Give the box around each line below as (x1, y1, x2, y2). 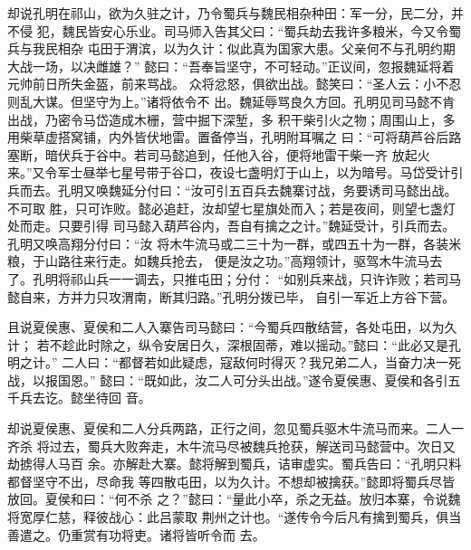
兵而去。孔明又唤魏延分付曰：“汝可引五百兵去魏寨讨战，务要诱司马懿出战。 (7, 180, 457, 199)
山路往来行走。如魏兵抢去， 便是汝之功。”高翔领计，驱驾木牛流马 (44, 251, 430, 270)
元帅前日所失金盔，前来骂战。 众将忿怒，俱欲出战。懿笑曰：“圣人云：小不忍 (7, 74, 462, 93)
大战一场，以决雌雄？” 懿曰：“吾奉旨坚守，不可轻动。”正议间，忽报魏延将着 (7, 56, 455, 75)
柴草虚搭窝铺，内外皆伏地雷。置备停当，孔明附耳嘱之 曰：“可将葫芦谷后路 (19, 128, 462, 147)
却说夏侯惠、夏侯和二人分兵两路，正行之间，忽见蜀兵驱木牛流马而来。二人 (7, 419, 451, 438)
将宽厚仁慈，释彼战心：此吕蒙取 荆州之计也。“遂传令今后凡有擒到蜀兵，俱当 (7, 507, 462, 526)
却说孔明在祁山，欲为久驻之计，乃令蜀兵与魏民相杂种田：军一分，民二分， (7, 4, 451, 22)
